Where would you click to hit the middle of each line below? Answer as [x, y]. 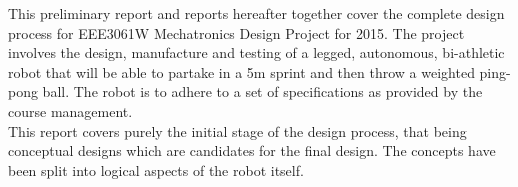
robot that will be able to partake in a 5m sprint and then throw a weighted [241, 71]
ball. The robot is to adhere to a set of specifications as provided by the [262, 91]
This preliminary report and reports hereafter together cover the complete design [256, 13]
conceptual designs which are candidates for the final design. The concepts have [252, 150]
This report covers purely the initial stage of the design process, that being [237, 130]
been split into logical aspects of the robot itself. [156, 169]
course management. [70, 110]
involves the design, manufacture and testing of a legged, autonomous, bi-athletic [256, 52]
